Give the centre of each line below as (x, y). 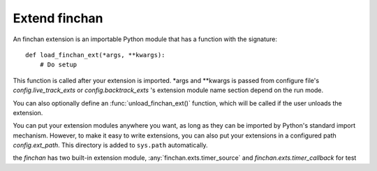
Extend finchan (58, 18)
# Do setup (58, 65)
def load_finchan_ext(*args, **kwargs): (95, 55)
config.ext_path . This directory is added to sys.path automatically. (111, 145)
